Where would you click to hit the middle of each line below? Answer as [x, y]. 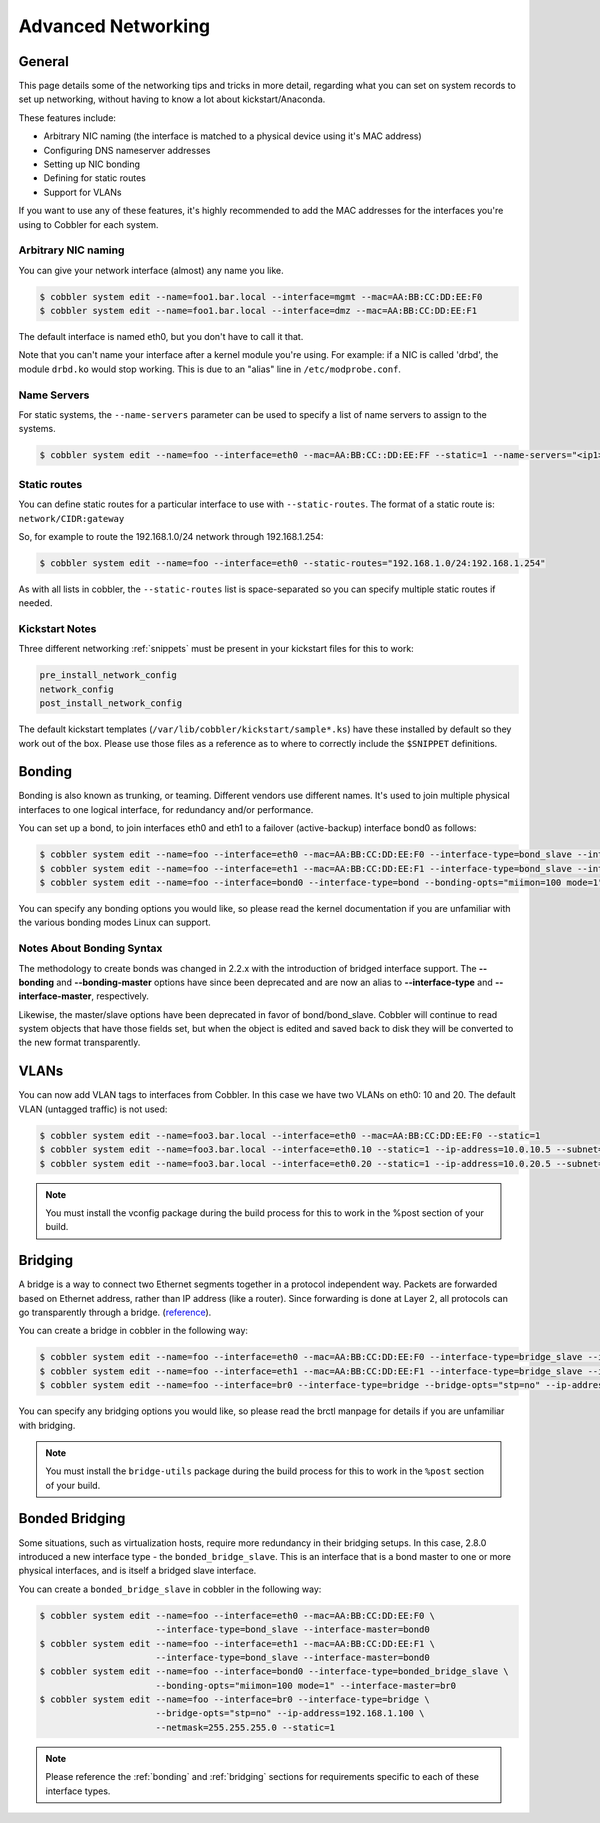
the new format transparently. [79, 1042]
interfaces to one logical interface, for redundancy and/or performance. [166, 809]
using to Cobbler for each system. [88, 224]
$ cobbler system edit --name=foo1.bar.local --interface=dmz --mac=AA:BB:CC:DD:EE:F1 [258, 311]
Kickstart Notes [57, 629]
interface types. [78, 1791]
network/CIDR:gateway [71, 518]
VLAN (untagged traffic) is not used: [93, 1109]
